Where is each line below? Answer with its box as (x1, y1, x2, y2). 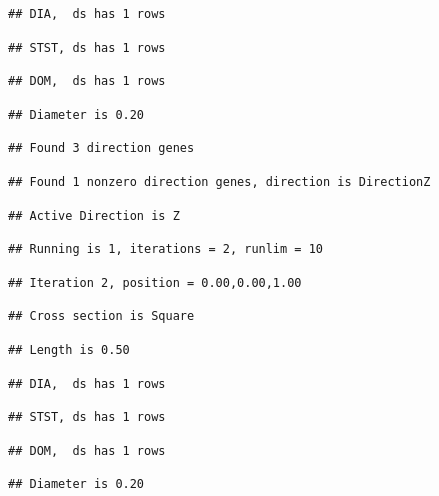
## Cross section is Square (8, 309, 195, 324)
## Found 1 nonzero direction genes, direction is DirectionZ (8, 174, 431, 189)
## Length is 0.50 (8, 342, 130, 357)
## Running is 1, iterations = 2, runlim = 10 (8, 242, 323, 257)
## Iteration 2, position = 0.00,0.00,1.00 (8, 275, 302, 290)
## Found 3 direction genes (8, 141, 195, 156)
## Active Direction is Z (8, 208, 180, 223)
